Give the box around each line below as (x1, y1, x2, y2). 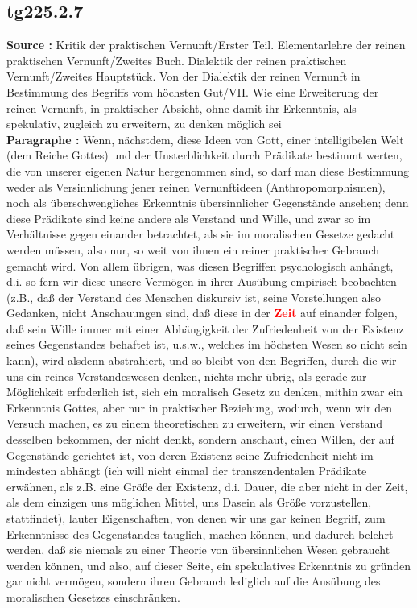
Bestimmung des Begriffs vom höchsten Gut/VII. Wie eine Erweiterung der (6, 83, 379, 100)
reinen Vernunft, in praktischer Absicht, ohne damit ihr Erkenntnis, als (6, 99, 357, 116)
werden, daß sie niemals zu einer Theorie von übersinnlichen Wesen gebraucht (6, 541, 390, 558)
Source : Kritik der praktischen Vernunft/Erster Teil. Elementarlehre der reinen (6, 36, 406, 53)
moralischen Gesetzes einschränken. (6, 588, 180, 605)
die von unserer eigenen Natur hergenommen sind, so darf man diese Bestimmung (6, 162, 410, 179)
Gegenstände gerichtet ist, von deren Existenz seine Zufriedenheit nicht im (6, 446, 374, 463)
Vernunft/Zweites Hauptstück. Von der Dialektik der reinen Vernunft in (6, 68, 361, 85)
